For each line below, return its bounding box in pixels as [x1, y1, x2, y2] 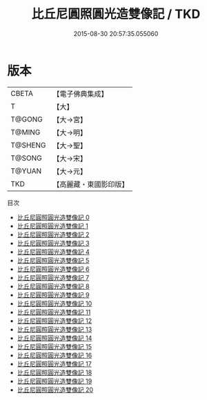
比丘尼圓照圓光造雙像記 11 [17, 308, 91, 316]
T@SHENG [10, 140, 46, 150]
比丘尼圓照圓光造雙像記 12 [17, 317, 92, 325]
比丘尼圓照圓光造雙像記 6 [17, 265, 90, 273]
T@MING [10, 127, 41, 137]
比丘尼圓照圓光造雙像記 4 [17, 248, 90, 256]
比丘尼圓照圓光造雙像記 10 [17, 299, 92, 308]
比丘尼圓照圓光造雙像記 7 [17, 273, 90, 281]
